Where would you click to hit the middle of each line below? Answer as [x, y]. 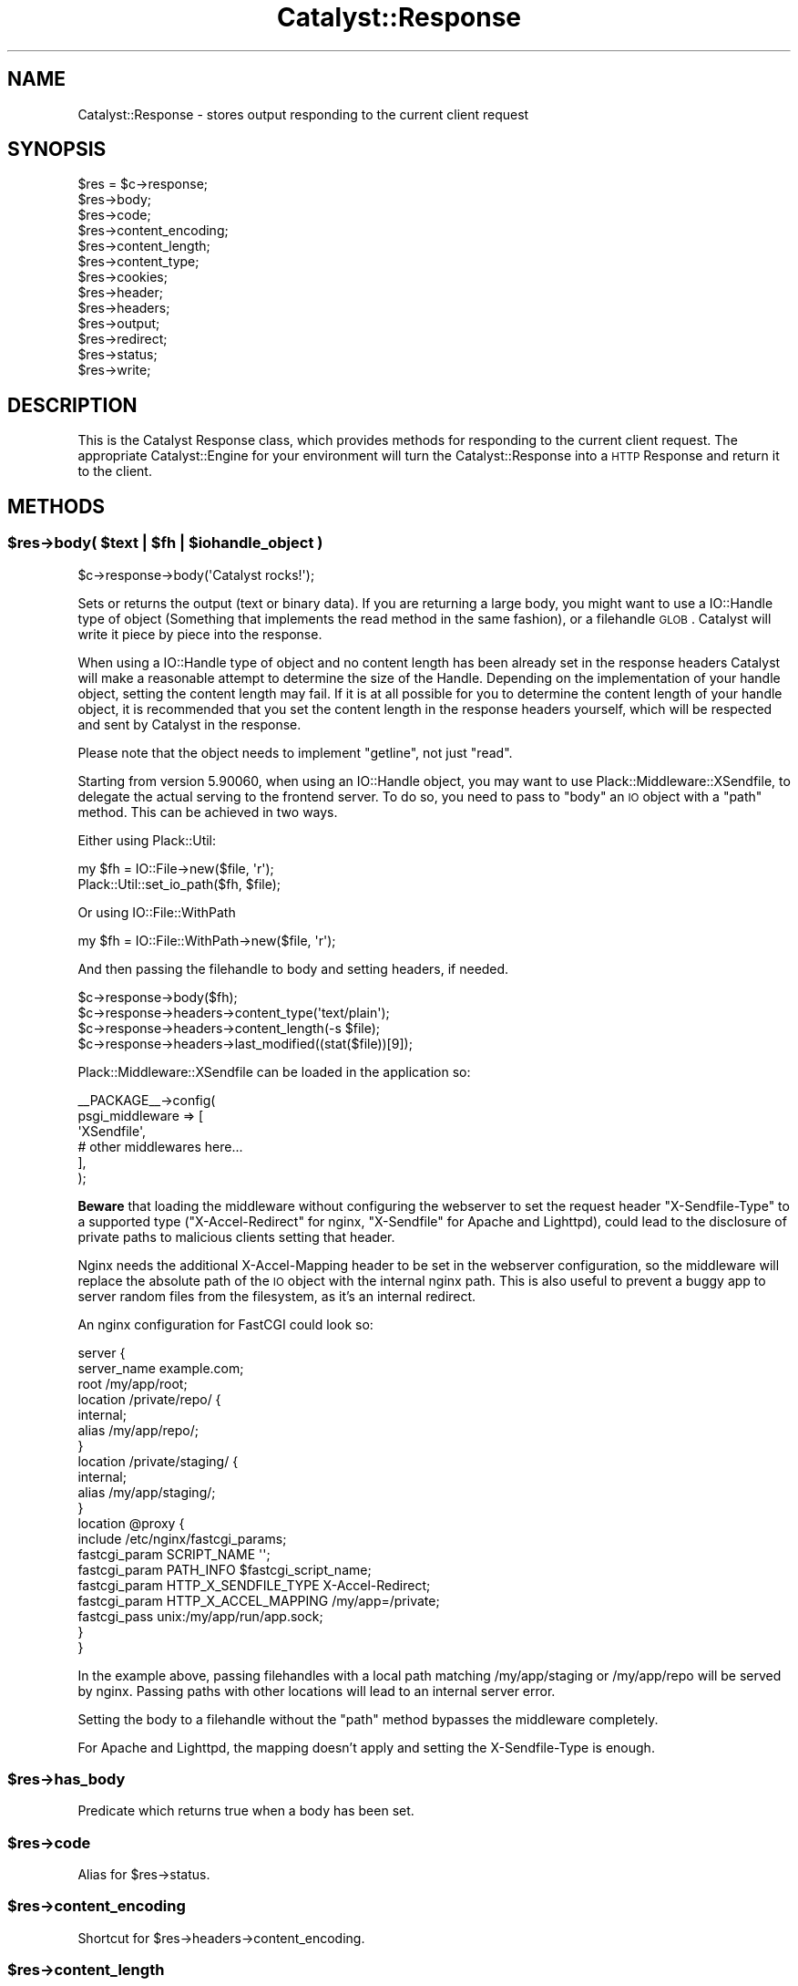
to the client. [115, 471]
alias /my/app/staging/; [147, 1492]
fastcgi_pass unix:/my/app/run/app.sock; [200, 1616]
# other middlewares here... [160, 1146]
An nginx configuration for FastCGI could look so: [225, 1324]
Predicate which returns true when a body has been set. [246, 1811]
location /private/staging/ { [158, 1461]
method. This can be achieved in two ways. [208, 812]
